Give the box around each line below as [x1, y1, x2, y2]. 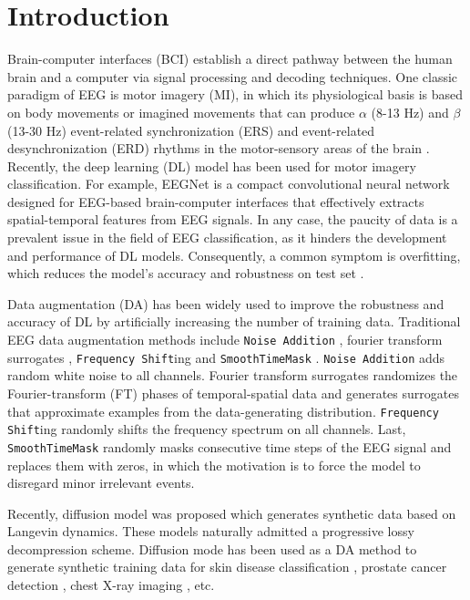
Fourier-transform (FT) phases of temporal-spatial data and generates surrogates [7, 383, 459, 402]
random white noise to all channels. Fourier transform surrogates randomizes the [7, 366, 458, 385]
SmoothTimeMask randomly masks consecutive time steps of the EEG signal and [7, 437, 452, 456]
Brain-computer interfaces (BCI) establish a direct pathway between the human [7, 49, 453, 68]
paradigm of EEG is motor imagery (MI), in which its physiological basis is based [7, 85, 464, 104]
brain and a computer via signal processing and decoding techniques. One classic [7, 67, 458, 86]
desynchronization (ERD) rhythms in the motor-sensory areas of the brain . [7, 139, 430, 158]
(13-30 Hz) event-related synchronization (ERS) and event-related [7, 120, 375, 140]
